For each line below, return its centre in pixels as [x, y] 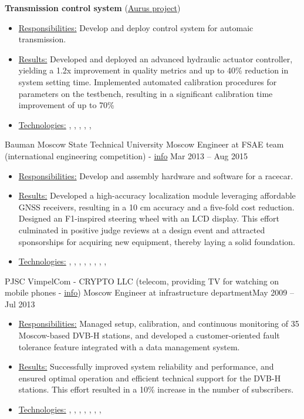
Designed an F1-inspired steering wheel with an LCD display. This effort [149, 218]
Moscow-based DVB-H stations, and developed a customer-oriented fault [149, 335]
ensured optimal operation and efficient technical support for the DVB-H [150, 378]
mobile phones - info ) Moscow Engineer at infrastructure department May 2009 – [150, 292]
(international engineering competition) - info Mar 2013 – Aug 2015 [126, 155]
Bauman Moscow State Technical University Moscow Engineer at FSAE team [144, 144]
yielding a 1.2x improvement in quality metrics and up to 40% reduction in [153, 70]
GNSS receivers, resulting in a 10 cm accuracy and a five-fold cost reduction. [156, 207]
